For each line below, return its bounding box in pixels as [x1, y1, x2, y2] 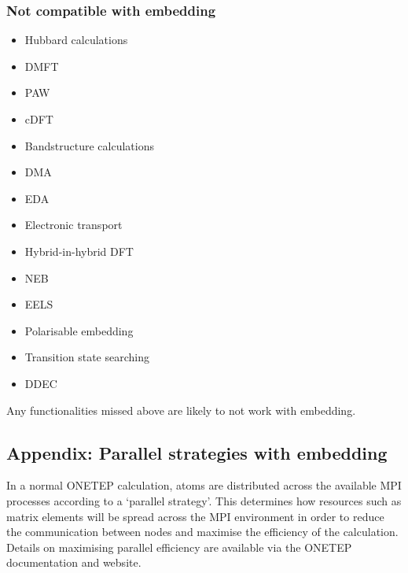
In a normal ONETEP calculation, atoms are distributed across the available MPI [6, 477, 402, 494]
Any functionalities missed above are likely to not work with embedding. [6, 401, 356, 418]
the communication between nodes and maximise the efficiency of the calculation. [6, 523, 399, 540]
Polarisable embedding [24, 322, 134, 338]
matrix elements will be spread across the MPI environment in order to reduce [6, 508, 384, 524]
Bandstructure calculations [24, 137, 154, 153]
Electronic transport [24, 216, 123, 233]
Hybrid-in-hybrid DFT [24, 242, 134, 259]
